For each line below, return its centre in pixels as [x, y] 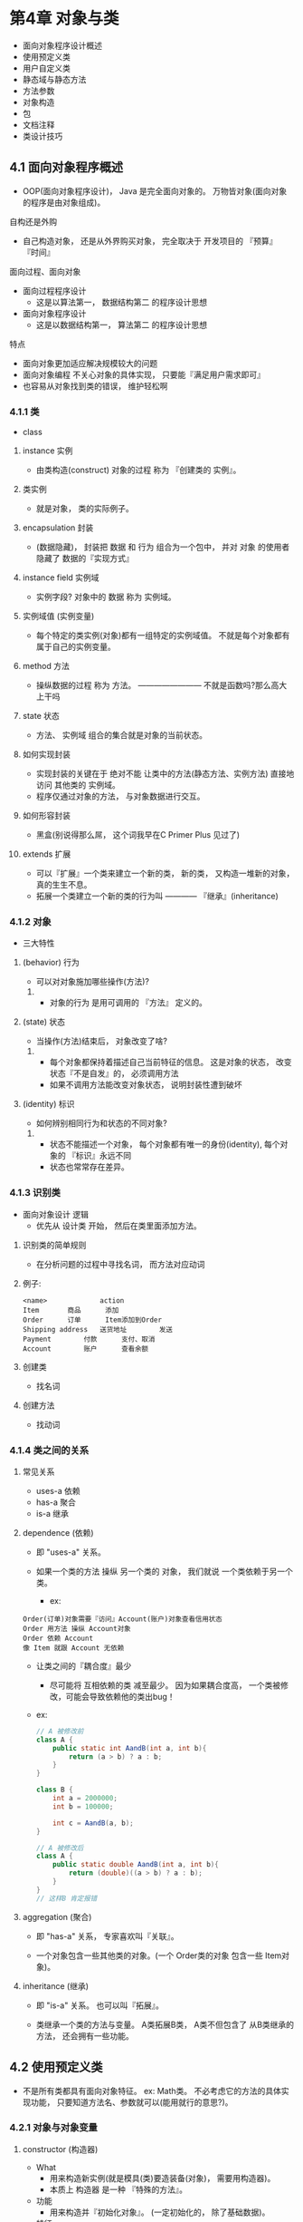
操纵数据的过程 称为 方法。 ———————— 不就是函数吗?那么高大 [161, 685]
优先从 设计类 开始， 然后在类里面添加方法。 [118, 1226]
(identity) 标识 [48, 1104]
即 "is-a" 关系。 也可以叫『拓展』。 [100, 2005]
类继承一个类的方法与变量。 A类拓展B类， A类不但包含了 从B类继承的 [165, 2024]
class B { [55, 1790]
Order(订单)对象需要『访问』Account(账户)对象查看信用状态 [123, 1619]
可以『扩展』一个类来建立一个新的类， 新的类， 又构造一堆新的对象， [165, 873]
